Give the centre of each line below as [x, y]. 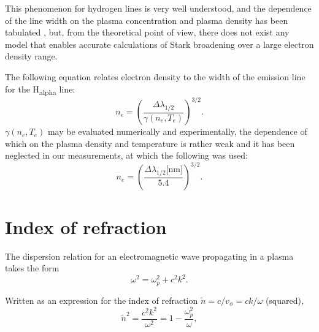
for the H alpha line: [40, 89]
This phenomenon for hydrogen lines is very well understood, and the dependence [158, 8]
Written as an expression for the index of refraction [102, 300]
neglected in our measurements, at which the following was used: [126, 155]
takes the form [32, 268]
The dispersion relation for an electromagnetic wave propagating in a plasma [149, 256]
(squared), [284, 300]
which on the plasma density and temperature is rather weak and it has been [150, 143]
